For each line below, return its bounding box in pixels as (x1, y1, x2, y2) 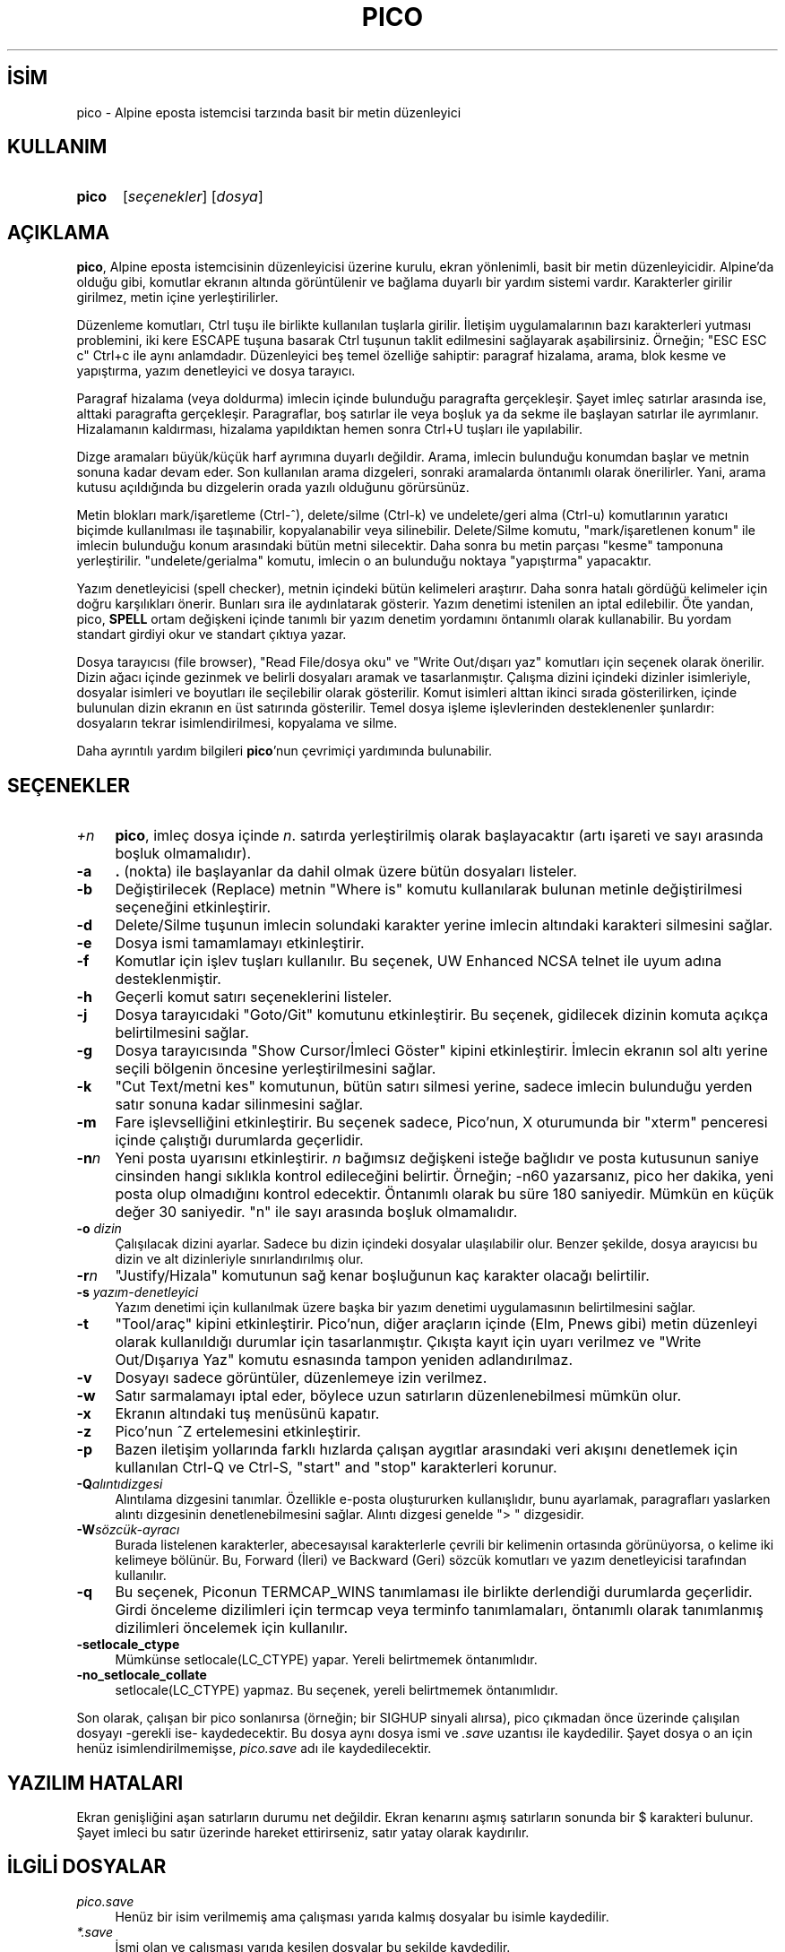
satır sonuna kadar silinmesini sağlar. (115, 1095, 364, 1114)
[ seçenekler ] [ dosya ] (122, 187, 263, 206)
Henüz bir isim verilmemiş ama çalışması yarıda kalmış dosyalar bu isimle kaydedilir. (115, 1908, 609, 1924)
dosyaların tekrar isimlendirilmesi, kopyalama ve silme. (76, 715, 398, 731)
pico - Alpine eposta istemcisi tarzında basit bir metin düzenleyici (76, 104, 462, 120)
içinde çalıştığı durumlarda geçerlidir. (115, 1131, 364, 1150)
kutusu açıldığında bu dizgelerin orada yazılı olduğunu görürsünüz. (76, 479, 470, 496)
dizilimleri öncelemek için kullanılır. (115, 1619, 349, 1637)
